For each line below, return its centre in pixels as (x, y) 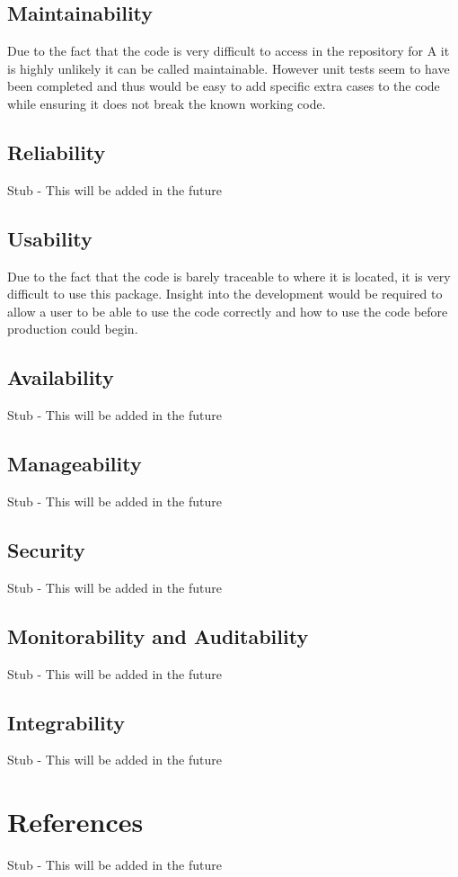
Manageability (75, 464)
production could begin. (73, 329)
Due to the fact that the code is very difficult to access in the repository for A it (229, 51)
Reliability (57, 152)
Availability (61, 377)
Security (46, 549)
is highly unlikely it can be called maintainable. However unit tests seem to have (229, 68)
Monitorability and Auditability (158, 635)
